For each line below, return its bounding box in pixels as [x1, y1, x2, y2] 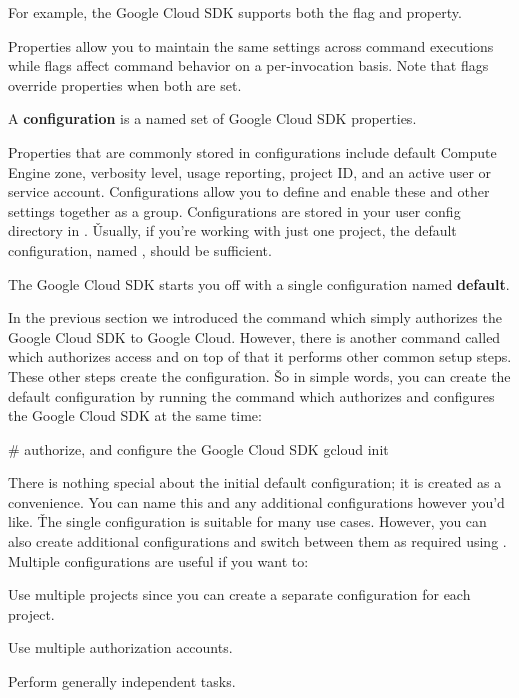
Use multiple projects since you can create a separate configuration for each [8, 584, 471, 605]
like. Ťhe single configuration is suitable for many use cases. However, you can [8, 511, 487, 532]
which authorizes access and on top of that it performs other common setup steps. [8, 346, 512, 367]
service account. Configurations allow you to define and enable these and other [8, 181, 490, 202]
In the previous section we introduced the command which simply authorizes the [8, 307, 502, 328]
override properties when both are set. [8, 74, 242, 95]
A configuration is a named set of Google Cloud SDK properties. [8, 108, 417, 129]
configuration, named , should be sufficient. [8, 239, 272, 260]
